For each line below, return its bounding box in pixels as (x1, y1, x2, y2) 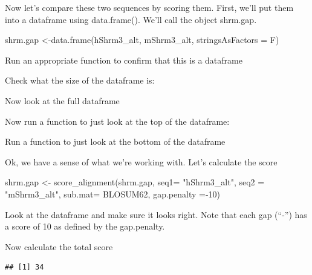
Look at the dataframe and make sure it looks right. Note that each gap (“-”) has (5, 208, 307, 220)
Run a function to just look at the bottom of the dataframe (5, 135, 226, 148)
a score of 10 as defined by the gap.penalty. (5, 220, 165, 233)
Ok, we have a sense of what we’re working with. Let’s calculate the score (5, 155, 278, 168)
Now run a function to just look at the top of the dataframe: (5, 114, 230, 127)
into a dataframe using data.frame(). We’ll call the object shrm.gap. (5, 13, 257, 25)
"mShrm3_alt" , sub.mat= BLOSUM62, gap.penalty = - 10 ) (5, 187, 221, 200)
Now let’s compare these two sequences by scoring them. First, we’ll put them (5, 1, 294, 13)
